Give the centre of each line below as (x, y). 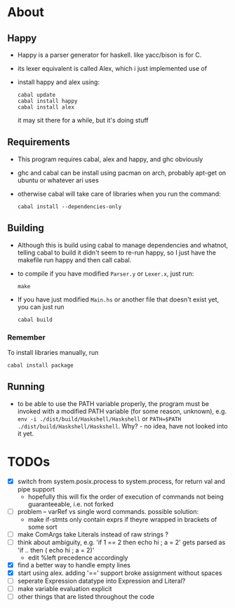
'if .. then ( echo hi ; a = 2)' (56, 550)
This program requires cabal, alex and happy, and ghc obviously (110, 159)
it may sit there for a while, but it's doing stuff (83, 120)
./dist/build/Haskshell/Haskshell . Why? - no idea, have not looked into (122, 426)
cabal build (35, 320)
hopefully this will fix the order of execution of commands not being (126, 496)
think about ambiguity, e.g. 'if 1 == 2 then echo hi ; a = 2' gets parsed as (121, 542)
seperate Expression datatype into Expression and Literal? (101, 581)
